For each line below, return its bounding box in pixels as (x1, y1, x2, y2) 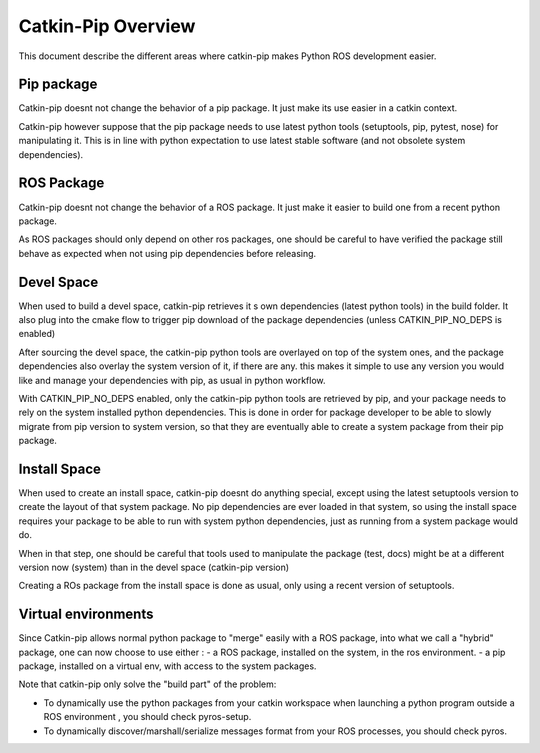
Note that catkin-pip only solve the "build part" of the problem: (18, 678, 277, 690)
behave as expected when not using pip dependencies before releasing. (18, 247, 317, 259)
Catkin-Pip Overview (18, 15, 196, 37)
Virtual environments (18, 606, 154, 623)
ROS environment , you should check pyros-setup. (43, 711, 252, 723)
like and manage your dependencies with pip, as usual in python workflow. (18, 374, 326, 386)
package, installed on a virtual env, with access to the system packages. (18, 660, 317, 672)
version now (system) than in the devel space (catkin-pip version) (18, 561, 290, 573)
